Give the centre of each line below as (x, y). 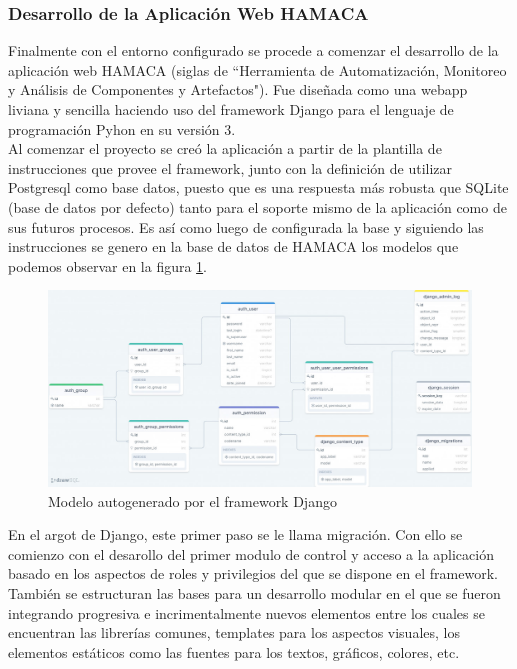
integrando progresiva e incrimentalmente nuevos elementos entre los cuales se (246, 612)
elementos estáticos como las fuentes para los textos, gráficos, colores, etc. (234, 651)
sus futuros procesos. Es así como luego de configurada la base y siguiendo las (246, 226)
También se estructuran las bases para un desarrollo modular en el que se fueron (254, 592)
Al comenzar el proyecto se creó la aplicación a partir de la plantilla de (225, 148)
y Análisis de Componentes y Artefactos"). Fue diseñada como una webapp (238, 89)
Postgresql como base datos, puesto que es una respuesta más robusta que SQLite (258, 187)
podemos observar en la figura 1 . (108, 265)
